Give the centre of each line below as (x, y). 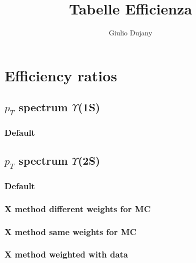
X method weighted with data (66, 254)
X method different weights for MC (78, 208)
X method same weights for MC (71, 231)
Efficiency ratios (61, 75)
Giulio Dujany (130, 33)
